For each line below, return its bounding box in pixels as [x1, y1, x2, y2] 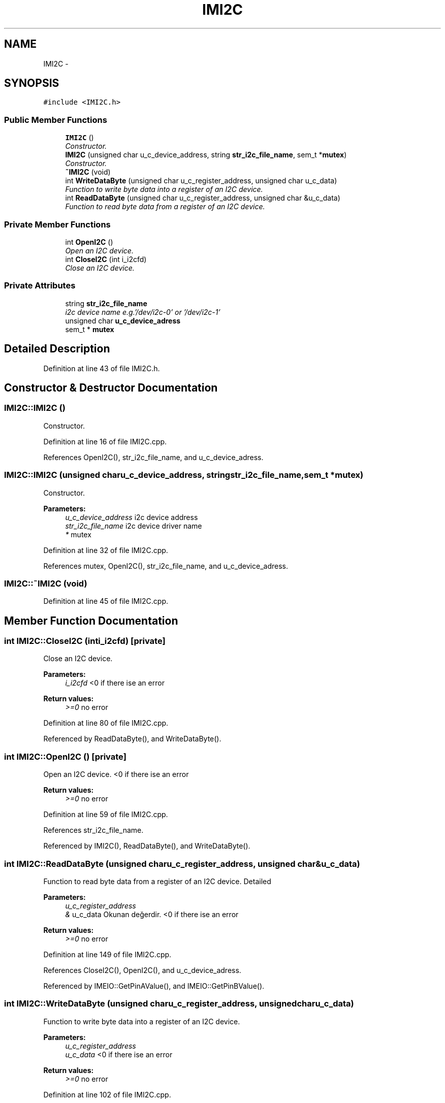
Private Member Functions [4, 219, 111, 230]
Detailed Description [4, 342, 110, 355]
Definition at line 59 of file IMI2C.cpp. [43, 810, 168, 819]
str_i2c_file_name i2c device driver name [65, 521, 202, 530]
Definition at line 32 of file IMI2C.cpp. [43, 545, 168, 555]
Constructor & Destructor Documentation [4, 381, 218, 394]
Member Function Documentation [4, 614, 178, 627]
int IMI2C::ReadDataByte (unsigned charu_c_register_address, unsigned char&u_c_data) [4, 858, 360, 869]
